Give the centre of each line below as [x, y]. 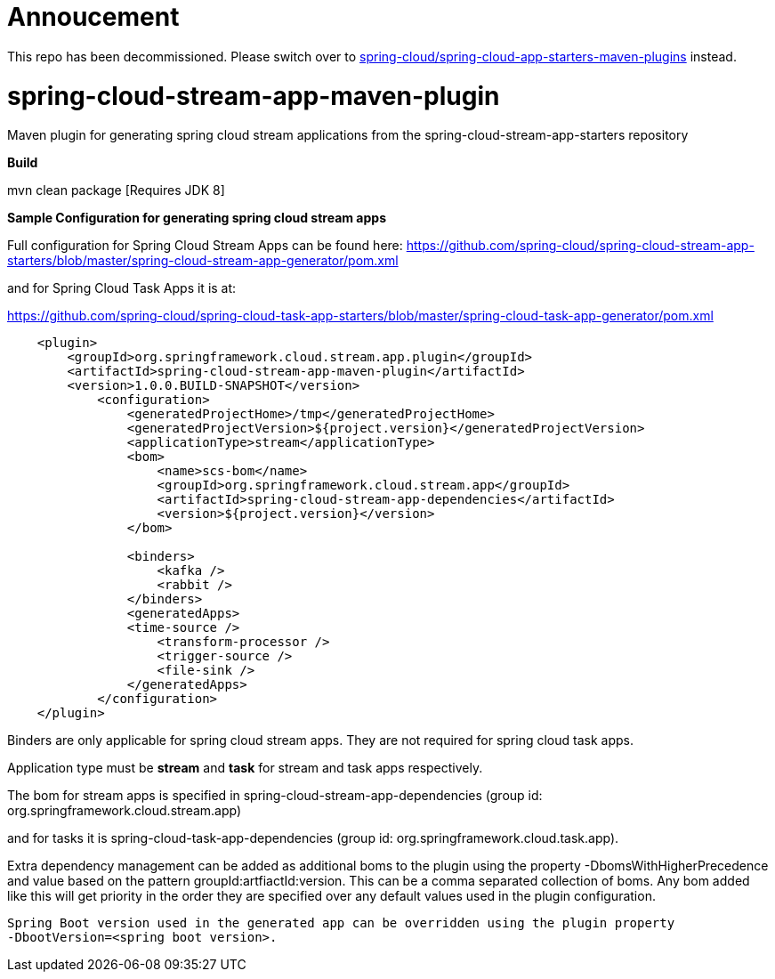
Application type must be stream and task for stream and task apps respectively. [245, 768]
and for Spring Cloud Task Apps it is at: [122, 288]
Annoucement [93, 17]
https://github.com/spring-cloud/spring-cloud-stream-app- [580, 246]
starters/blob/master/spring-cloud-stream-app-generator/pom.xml [203, 261]
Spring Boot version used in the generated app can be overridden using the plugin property [341, 923]
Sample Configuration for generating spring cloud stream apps [197, 218]
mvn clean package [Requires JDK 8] [116, 190]
